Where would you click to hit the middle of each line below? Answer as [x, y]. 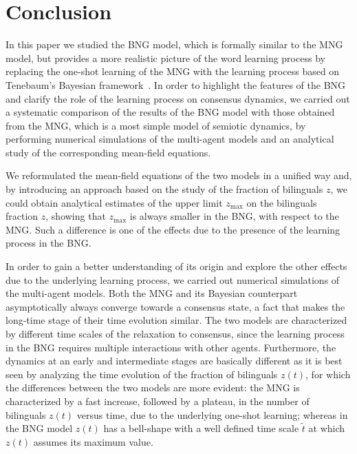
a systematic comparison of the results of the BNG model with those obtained [170, 112]
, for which [328, 374]
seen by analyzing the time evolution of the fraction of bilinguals [142, 374]
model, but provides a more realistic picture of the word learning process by [165, 58]
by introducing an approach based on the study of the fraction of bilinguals [164, 189]
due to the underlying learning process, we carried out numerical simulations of [173, 279]
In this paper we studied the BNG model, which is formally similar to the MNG [174, 44]
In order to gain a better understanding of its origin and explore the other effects [176, 266]
